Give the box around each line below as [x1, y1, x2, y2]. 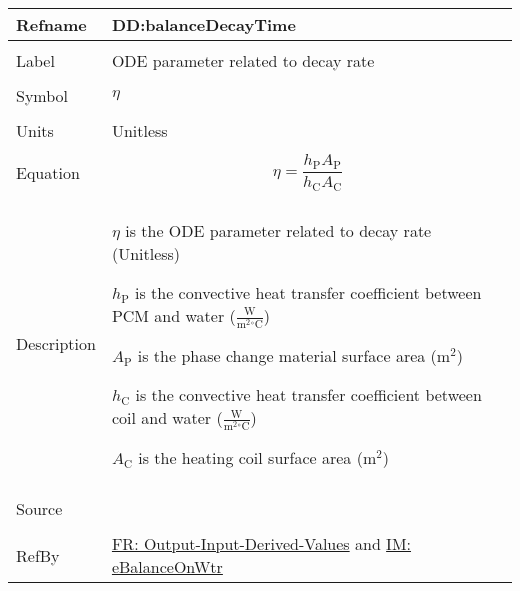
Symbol [16, 84, 69, 107]
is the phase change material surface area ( [137, 343, 437, 367]
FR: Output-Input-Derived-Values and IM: [111, 532, 412, 556]
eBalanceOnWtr [111, 555, 223, 579]
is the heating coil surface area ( [138, 446, 363, 470]
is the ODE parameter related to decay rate [125, 218, 432, 242]
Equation [16, 160, 80, 184]
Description [16, 332, 96, 356]
